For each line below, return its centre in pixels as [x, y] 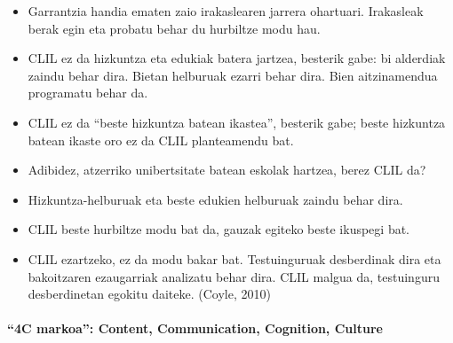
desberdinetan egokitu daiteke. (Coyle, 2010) [149, 294]
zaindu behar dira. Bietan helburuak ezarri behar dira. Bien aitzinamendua [233, 75]
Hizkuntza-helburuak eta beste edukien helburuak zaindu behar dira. [215, 199]
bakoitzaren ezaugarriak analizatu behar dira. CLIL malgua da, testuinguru [234, 276]
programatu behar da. [88, 93]
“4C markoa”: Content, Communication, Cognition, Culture [195, 328]
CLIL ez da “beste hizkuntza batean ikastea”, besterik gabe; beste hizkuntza [237, 122]
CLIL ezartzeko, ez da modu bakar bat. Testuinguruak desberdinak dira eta [234, 258]
